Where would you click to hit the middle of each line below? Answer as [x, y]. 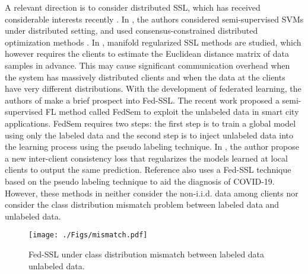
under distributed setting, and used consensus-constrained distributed [131, 30]
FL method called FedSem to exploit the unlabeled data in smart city [172, 112]
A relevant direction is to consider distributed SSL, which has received [133, 7]
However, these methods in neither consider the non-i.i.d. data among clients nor [152, 193]
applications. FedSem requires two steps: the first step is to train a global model [150, 123]
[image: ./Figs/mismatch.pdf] [88, 235]
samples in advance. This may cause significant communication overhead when [147, 65]
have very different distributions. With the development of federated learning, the [153, 88]
